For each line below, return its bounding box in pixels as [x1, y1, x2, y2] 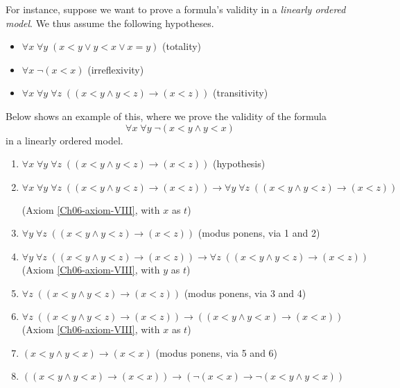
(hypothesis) [213, 156, 266, 171]
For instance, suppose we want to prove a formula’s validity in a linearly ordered [6, 2, 346, 16]
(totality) [162, 39, 202, 53]
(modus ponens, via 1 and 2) [198, 226, 320, 240]
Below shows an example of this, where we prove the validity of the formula [6, 108, 327, 123]
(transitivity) [213, 85, 268, 100]
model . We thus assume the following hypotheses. [6, 15, 214, 30]
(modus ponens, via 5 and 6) [155, 345, 278, 360]
